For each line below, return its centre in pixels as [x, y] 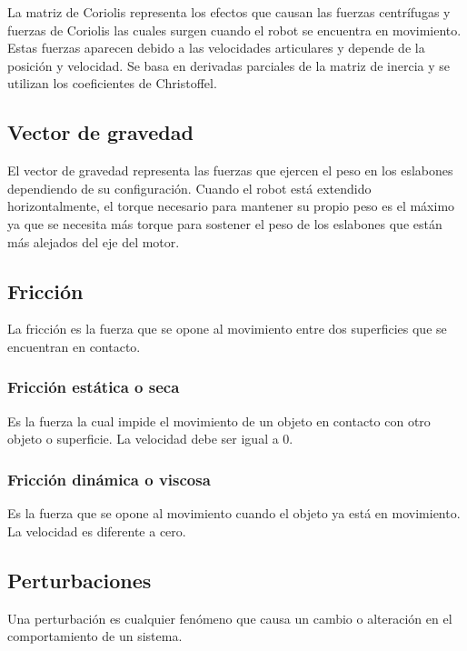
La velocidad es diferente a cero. [97, 531]
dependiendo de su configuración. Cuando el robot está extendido [189, 188]
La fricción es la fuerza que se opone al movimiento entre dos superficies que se [227, 329]
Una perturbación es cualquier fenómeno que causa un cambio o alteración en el [230, 618]
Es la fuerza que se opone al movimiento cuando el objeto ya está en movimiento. [234, 513]
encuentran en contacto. [74, 346]
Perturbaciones [79, 580]
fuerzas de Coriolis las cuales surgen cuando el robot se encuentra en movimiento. [234, 30]
